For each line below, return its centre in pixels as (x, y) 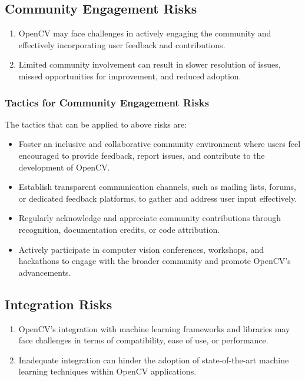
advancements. (45, 272)
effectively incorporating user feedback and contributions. (122, 44)
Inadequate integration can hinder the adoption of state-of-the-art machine (154, 360)
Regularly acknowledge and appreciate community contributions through (150, 218)
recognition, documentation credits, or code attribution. (119, 229)
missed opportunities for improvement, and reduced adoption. (130, 76)
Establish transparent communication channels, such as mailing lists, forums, (157, 187)
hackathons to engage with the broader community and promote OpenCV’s (155, 261)
